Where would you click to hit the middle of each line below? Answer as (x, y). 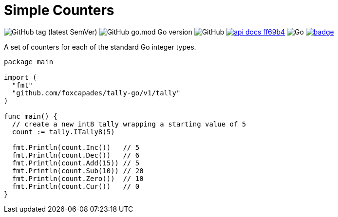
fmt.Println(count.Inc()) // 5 (76, 147)
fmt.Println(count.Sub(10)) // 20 (78, 171)
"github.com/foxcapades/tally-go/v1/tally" (96, 93)
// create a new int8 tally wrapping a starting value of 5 (129, 124)
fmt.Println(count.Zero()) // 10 (78, 178)
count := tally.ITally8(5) (63, 132)
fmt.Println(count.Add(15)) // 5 (76, 163)
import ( (20, 77)
